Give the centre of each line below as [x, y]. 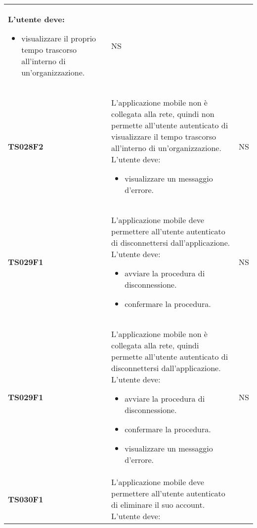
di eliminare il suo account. [158, 505]
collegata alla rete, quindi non [163, 114]
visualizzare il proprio [59, 38]
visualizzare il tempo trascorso [164, 136]
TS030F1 [26, 499]
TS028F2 [26, 146]
